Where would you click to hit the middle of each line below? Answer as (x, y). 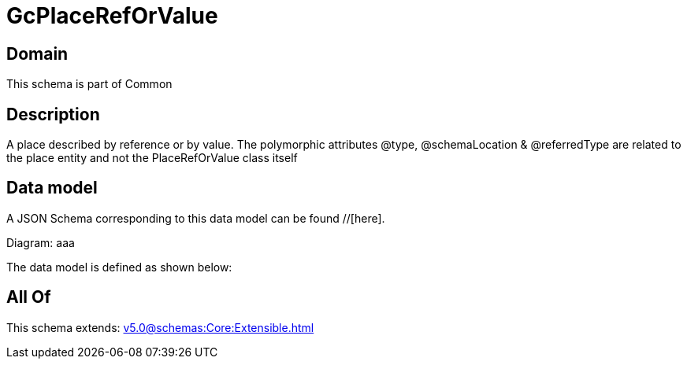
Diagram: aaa (41, 242)
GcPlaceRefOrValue (112, 16)
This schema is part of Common (89, 84)
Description (53, 114)
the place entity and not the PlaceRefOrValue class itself (152, 158)
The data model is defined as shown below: (119, 267)
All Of (29, 297)
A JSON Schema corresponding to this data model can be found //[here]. (196, 218)
